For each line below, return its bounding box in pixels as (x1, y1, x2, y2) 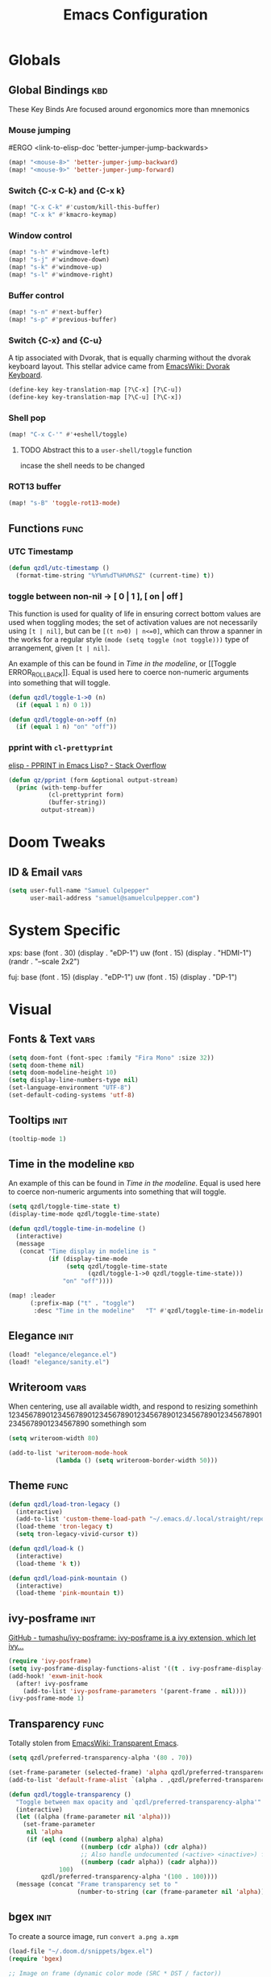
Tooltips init (8, 1113, 69, 1127)
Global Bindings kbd (8, 83, 108, 97)
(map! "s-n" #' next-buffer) (8, 308, 103, 316)
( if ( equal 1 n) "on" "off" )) (15, 723, 117, 731)
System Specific (8, 921, 121, 939)
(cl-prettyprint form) (48, 791, 125, 799)
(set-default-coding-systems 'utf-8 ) (8, 1091, 135, 1100)
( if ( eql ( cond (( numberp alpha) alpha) (26, 1836, 164, 1844)
